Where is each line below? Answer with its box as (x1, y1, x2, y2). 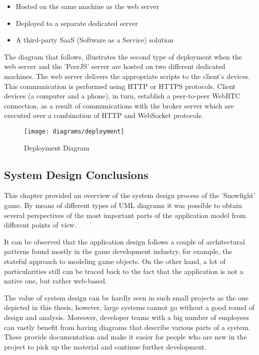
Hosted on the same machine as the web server (15, 1, 159, 11)
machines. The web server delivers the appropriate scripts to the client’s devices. (4, 70, 250, 81)
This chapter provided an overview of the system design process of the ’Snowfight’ (4, 190, 255, 200)
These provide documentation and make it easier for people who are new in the (4, 331, 247, 342)
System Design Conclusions (4, 166, 148, 182)
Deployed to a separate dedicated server (15, 17, 138, 28)
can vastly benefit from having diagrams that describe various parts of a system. (4, 321, 250, 332)
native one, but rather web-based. (4, 275, 107, 286)
